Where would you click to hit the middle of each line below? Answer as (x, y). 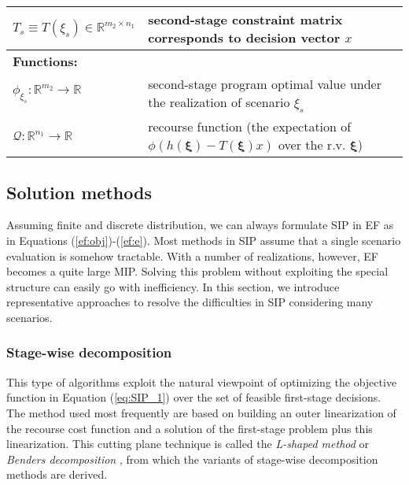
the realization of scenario (219, 102)
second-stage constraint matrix (245, 19)
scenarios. (29, 317)
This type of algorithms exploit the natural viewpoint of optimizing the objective (202, 381)
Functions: (45, 61)
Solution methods (79, 192)
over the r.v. (312, 145)
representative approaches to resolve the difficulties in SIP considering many (190, 302)
